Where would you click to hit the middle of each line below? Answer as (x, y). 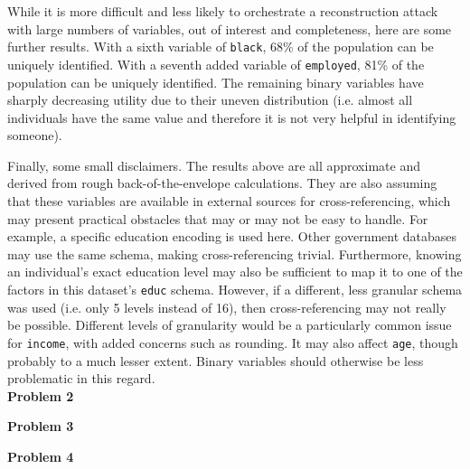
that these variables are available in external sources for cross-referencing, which (229, 201)
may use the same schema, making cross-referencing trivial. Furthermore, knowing (235, 253)
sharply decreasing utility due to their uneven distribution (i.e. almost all (210, 100)
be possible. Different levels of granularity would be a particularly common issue (230, 325)
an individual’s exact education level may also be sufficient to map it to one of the (235, 272)
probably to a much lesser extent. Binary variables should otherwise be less (216, 360)
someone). (35, 135)
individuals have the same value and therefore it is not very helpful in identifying (232, 117)
